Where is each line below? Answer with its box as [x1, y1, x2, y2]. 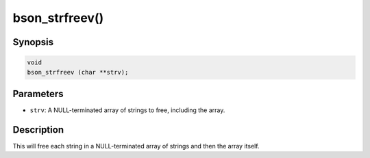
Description [12, 124, 64, 135]
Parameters [12, 88, 64, 99]
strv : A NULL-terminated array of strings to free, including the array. [29, 106, 225, 114]
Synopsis [12, 36, 54, 48]
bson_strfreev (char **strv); [27, 68, 129, 76]
